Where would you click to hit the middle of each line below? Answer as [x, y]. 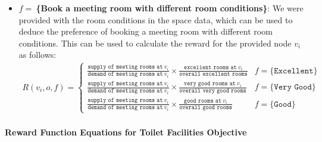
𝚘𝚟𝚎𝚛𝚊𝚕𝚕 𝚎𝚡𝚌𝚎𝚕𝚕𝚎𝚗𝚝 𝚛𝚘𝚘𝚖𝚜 [213, 74]
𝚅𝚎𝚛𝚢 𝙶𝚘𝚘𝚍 [293, 87]
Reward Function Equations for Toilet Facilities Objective [126, 132]
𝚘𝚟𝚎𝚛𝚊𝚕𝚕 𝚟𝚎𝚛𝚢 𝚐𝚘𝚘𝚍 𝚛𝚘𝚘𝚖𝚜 [213, 91]
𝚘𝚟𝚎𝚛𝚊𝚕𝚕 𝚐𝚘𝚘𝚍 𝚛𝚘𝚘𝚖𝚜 [206, 108]
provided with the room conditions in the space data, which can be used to [156, 19]
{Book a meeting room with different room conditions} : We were [170, 8]
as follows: [37, 55]
